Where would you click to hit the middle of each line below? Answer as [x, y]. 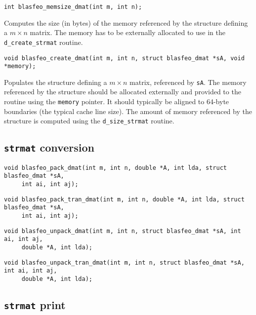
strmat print [35, 305]
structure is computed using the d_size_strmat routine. [89, 121]
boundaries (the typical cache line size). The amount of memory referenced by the [128, 111]
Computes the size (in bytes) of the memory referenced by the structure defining [126, 22]
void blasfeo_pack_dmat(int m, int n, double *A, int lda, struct [116, 168]
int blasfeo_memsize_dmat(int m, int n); [73, 7]
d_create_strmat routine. [43, 42]
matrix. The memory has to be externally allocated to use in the [128, 32]
